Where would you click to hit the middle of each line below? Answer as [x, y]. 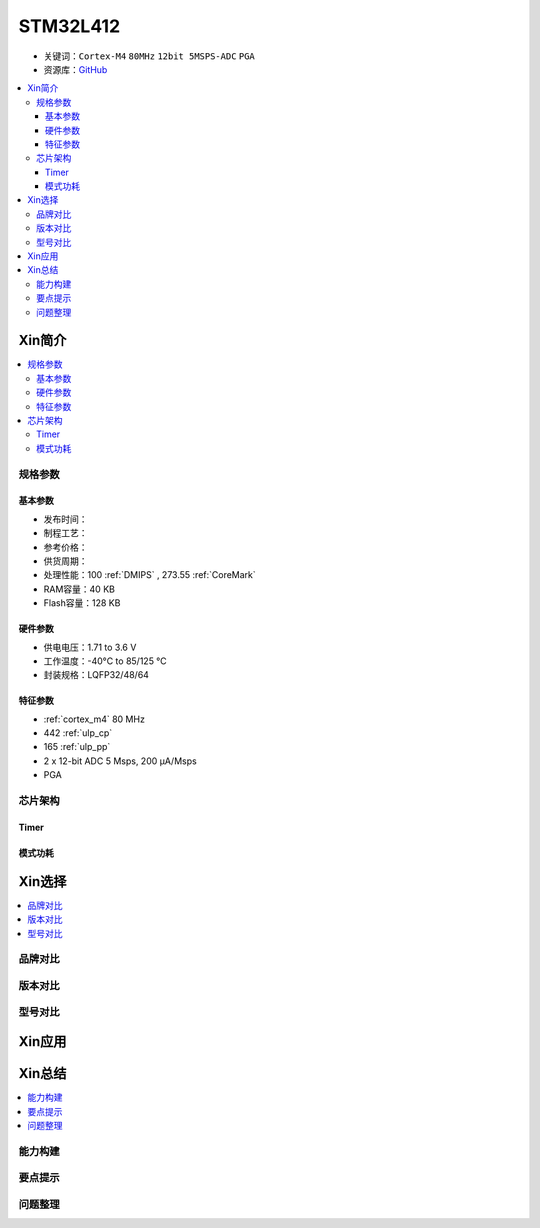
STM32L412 [69, 26]
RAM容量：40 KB [79, 589]
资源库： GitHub [75, 69]
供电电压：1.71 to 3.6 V [90, 647]
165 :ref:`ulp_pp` [77, 747]
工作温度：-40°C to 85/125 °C [105, 661]
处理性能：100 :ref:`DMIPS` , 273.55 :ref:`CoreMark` [150, 575]
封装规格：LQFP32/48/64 [96, 675]
